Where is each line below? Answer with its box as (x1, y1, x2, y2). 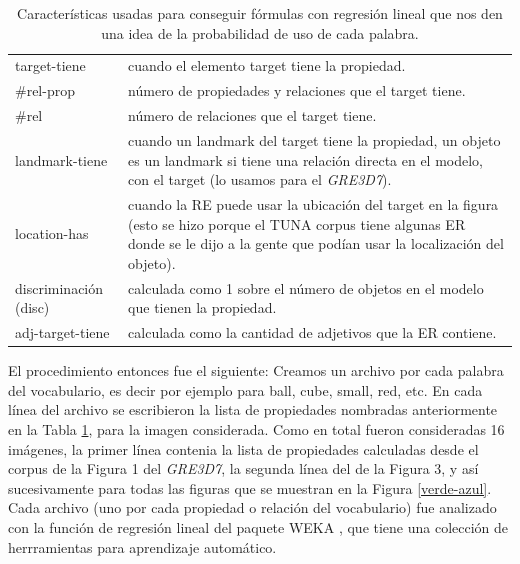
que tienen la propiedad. (128, 297, 277, 318)
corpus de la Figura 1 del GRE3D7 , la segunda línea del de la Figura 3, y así (8, 458, 479, 479)
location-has (15, 223, 89, 244)
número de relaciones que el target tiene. (128, 105, 377, 126)
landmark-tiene (15, 149, 108, 170)
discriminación (15, 277, 104, 298)
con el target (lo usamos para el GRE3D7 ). (128, 169, 392, 190)
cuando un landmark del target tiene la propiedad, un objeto (128, 129, 501, 150)
